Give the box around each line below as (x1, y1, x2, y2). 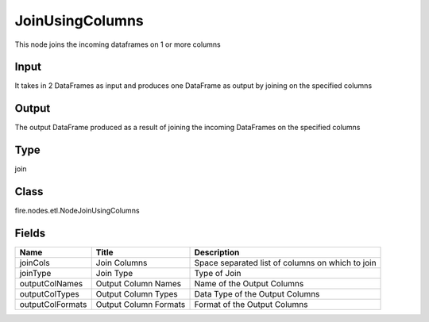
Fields (14, 226, 46, 240)
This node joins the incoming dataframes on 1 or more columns (14, 40, 222, 49)
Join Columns (95, 258, 148, 269)
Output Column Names (95, 278, 182, 289)
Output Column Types (95, 289, 178, 300)
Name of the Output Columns (194, 278, 304, 289)
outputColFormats (19, 299, 87, 310)
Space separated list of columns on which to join (194, 258, 377, 269)
